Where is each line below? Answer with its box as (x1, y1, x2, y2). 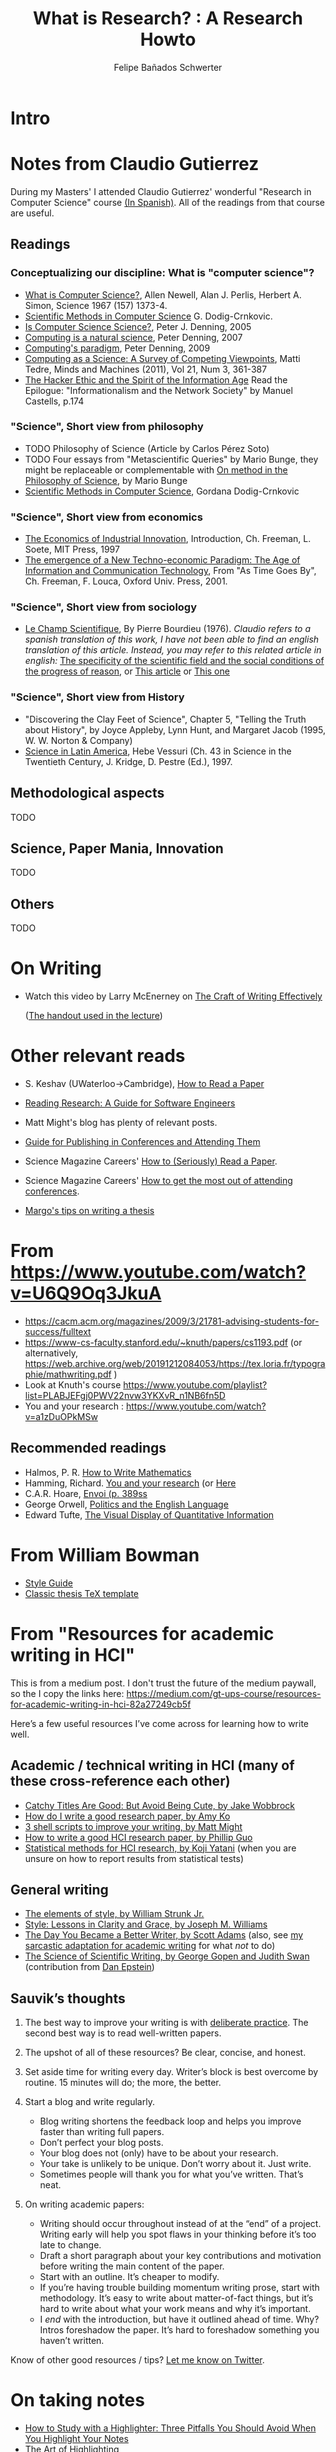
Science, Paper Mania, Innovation (10, 840, 224, 857)
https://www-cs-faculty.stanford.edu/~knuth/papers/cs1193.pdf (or (24, 1337, 303, 1348)
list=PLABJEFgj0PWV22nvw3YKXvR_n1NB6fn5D (24, 1390, 226, 1401)
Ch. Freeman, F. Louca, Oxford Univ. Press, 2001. (24, 575, 228, 587)
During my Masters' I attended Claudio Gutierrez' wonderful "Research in (10, 185, 312, 197)
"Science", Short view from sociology (10, 600, 198, 614)
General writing (10, 1881, 109, 1898)
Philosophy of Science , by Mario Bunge (24, 474, 188, 486)
